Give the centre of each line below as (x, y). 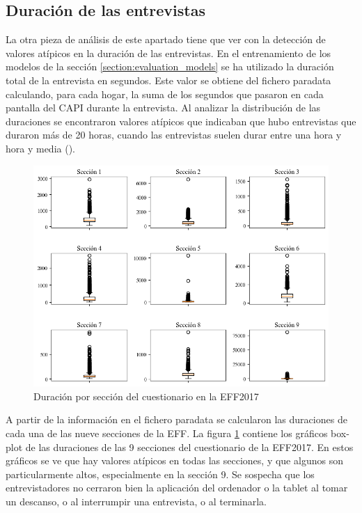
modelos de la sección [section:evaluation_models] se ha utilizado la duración (170, 66)
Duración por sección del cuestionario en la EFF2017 (146, 396)
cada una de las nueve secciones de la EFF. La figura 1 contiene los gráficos (167, 433)
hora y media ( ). (40, 148)
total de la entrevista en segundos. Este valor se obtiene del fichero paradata (168, 80)
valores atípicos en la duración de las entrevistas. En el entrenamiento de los (168, 53)
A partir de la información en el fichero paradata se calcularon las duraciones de (176, 419)
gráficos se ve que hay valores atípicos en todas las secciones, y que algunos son (174, 460)
